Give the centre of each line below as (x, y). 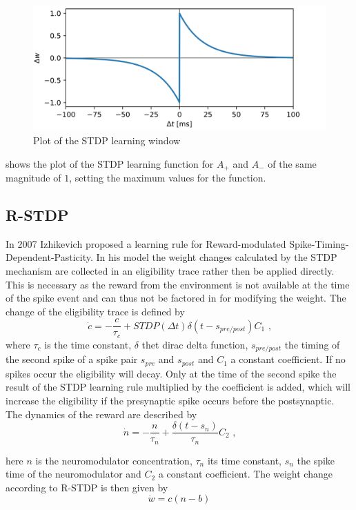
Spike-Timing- (319, 243)
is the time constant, (88, 344)
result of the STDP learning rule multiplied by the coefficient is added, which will (178, 387)
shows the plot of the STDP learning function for (110, 163)
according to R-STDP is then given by (87, 487)
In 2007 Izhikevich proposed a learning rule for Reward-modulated (146, 243)
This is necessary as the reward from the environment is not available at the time (178, 284)
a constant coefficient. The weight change (245, 474)
